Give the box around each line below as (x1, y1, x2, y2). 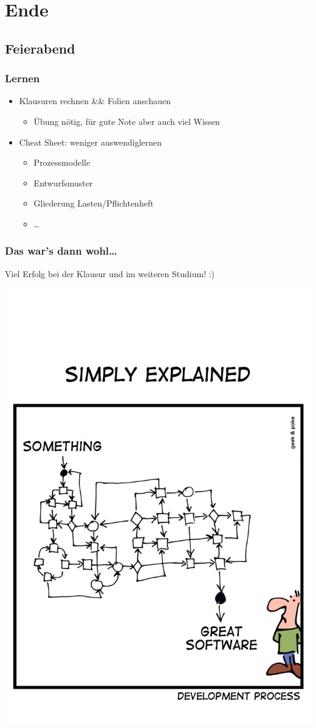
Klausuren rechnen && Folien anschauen (19, 94, 171, 107)
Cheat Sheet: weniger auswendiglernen (19, 135, 162, 148)
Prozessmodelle (33, 156, 91, 169)
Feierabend (5, 38, 75, 57)
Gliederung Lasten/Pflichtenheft (33, 197, 154, 210)
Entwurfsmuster (33, 176, 93, 189)
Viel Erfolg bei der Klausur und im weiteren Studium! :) (5, 267, 215, 280)
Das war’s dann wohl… (5, 243, 117, 258)
